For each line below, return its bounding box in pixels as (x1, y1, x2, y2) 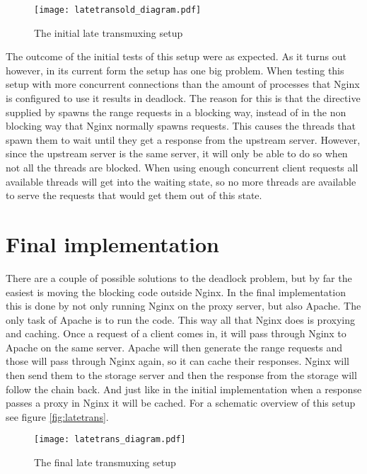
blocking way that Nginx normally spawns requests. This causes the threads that (6, 118, 356, 133)
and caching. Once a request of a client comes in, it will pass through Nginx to (6, 326, 346, 341)
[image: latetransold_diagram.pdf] (34, 5, 202, 15)
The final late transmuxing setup (34, 455, 176, 470)
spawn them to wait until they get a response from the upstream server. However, (6, 132, 361, 147)
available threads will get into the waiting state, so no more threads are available (6, 174, 356, 188)
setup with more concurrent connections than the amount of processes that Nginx (6, 77, 360, 91)
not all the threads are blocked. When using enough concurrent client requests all (6, 160, 359, 174)
